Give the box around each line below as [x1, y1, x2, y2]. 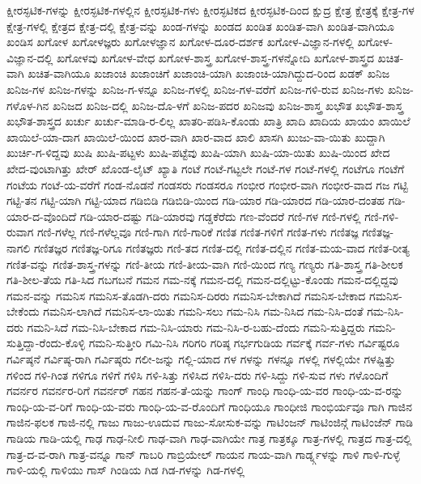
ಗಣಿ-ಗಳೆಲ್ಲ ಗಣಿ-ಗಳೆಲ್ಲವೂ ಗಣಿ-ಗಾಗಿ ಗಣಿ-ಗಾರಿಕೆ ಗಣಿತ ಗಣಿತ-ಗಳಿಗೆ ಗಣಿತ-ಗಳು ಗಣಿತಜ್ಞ [37, 223, 359, 240]
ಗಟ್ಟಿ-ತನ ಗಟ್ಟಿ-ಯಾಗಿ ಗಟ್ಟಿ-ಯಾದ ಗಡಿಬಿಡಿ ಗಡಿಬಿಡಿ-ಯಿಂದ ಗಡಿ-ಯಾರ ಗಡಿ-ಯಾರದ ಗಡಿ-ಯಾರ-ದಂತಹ [6, 192, 385, 209]
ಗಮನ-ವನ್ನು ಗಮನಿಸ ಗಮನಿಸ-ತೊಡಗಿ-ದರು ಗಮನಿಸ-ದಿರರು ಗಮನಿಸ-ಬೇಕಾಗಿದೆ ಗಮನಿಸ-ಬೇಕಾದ [6, 287, 366, 304]
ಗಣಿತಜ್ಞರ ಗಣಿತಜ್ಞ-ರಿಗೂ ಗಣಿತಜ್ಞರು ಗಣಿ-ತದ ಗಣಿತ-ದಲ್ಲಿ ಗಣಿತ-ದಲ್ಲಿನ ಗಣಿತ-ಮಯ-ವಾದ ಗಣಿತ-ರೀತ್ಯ [33, 239, 410, 256]
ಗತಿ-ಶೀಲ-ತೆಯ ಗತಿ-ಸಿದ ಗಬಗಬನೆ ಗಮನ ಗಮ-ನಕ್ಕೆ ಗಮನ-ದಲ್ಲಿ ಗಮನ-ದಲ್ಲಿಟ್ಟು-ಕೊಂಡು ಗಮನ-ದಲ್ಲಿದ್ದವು [6, 271, 398, 288]
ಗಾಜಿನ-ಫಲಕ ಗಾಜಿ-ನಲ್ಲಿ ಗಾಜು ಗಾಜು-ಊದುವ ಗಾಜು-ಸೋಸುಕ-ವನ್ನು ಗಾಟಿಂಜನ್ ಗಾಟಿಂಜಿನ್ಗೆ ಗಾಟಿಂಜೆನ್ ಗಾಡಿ [6, 414, 414, 431]
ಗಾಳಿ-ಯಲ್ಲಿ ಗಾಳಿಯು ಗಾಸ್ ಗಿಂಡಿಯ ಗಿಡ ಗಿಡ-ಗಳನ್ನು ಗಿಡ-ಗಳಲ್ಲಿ [6, 461, 245, 478]
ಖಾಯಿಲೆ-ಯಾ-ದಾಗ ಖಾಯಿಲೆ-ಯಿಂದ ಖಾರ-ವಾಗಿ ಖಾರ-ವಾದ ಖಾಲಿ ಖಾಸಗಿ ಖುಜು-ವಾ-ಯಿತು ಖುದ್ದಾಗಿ [6, 128, 385, 145]
